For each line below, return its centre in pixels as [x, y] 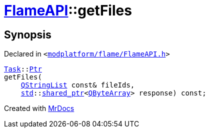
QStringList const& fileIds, [78, 85]
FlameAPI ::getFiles [68, 10]
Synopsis [28, 34]
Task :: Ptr [23, 69]
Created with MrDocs [39, 108]
